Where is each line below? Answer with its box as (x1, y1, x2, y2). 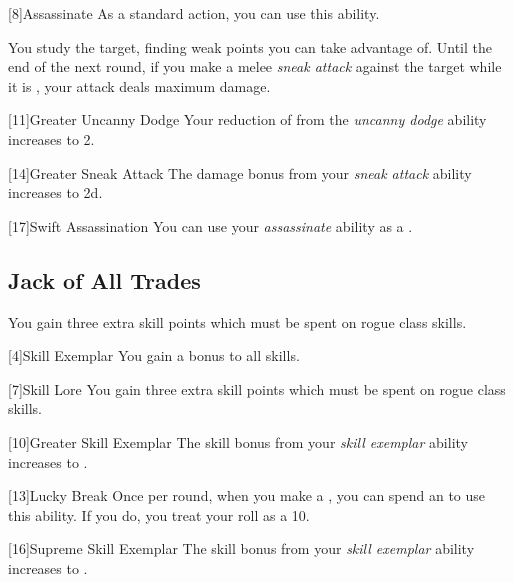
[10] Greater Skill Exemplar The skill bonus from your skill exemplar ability (8, 431, 468, 452)
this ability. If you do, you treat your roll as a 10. (8, 504, 310, 525)
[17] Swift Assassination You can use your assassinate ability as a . (8, 215, 413, 236)
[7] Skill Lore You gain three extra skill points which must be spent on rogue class (8, 378, 506, 399)
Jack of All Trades (8, 264, 201, 295)
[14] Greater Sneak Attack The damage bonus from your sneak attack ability (8, 162, 472, 183)
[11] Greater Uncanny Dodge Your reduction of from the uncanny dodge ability (8, 109, 487, 130)
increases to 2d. (8, 182, 103, 203)
